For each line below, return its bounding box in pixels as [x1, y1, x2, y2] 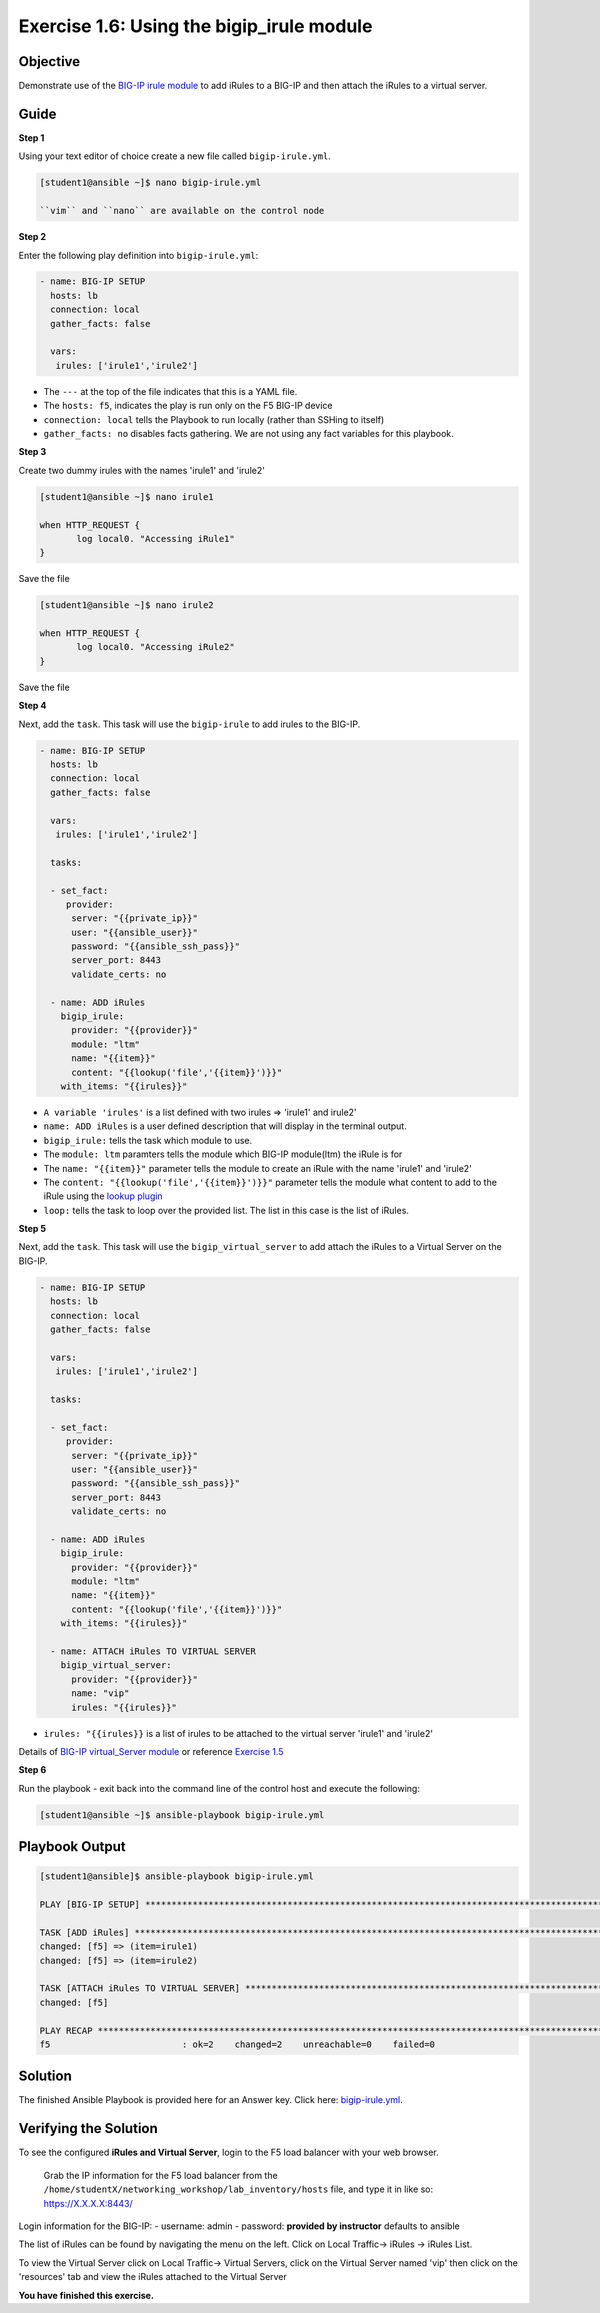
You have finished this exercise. [18, 2289, 155, 2301]
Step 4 [18, 700, 47, 712]
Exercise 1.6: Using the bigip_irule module [18, 15, 373, 37]
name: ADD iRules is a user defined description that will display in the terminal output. [43, 1120, 407, 1132]
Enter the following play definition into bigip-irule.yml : [18, 249, 259, 261]
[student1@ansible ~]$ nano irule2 [39, 600, 214, 611]
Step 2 [18, 231, 47, 243]
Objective [18, 53, 81, 70]
